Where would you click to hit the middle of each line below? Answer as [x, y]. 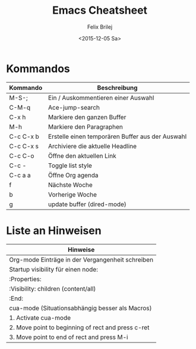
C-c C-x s [24, 146]
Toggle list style [70, 166]
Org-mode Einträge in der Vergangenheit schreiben [81, 260]
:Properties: [25, 279]
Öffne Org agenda [74, 175]
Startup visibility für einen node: [53, 269]
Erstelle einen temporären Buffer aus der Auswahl [118, 136]
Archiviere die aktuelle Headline [93, 146]
